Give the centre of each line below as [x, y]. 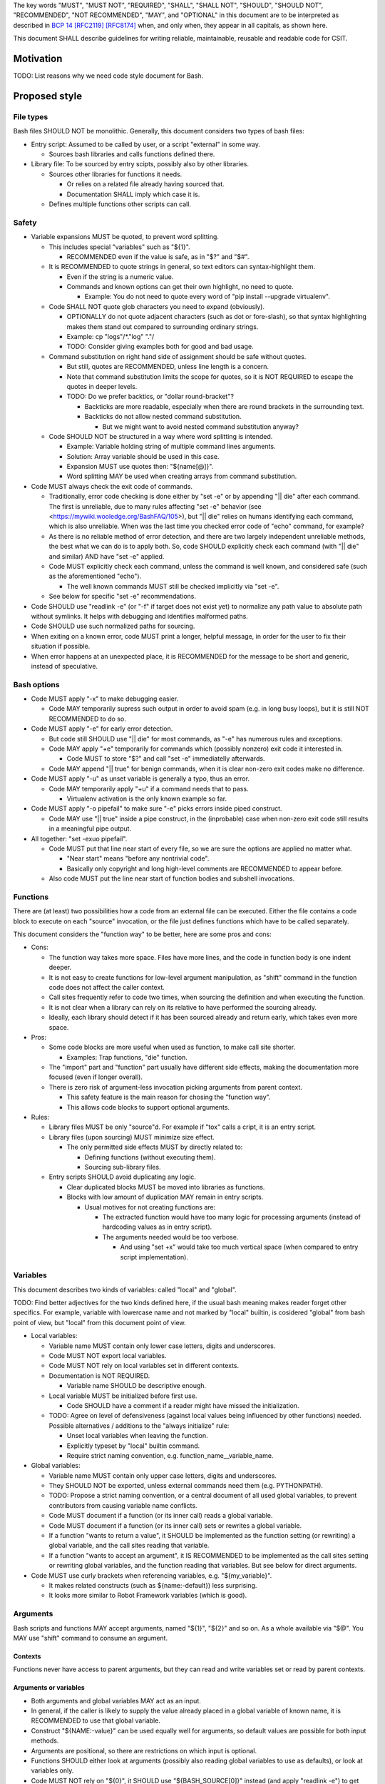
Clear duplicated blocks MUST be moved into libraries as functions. [166, 1187]
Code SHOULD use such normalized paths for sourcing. [113, 626]
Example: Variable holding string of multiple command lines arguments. [171, 447]
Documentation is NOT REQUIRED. [99, 1375]
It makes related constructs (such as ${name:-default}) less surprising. [153, 1585]
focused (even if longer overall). [96, 1077]
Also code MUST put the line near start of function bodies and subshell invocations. [172, 878]
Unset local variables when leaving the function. [137, 1436]
